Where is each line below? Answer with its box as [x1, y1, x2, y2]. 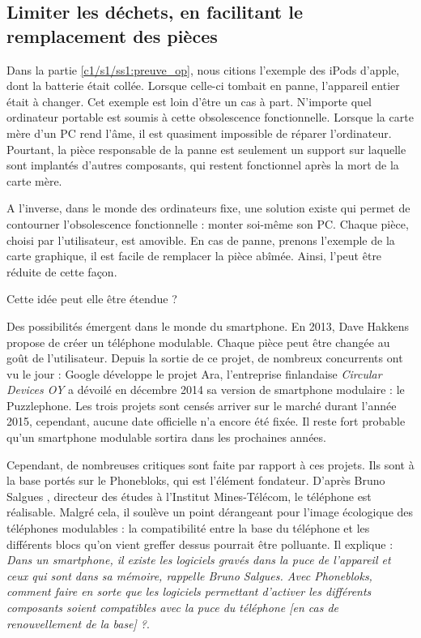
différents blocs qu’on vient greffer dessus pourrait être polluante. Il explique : [6, 535, 393, 552]
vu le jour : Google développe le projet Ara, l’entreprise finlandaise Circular [6, 365, 382, 382]
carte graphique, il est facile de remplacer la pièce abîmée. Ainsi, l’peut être [6, 247, 382, 264]
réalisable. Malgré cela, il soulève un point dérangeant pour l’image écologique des [6, 503, 414, 520]
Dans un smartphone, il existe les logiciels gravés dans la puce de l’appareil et [6, 551, 391, 568]
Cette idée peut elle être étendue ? [6, 290, 177, 307]
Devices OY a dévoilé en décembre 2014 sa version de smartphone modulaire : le [6, 381, 405, 398]
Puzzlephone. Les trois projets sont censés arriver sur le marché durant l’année [6, 396, 397, 413]
